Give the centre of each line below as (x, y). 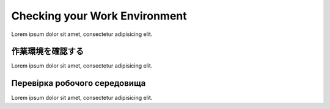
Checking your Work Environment (99, 16)
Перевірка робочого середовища (79, 83)
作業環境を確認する (47, 51)
